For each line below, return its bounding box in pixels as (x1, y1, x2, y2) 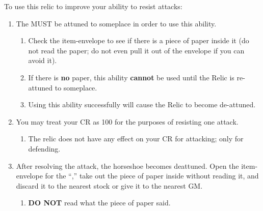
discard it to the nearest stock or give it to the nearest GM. (16, 180, 203, 191)
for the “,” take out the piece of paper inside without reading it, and (45, 170, 259, 181)
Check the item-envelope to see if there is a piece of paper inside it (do (28, 35, 249, 46)
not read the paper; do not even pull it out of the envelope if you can (28, 45, 245, 55)
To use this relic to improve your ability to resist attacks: (4, 1, 182, 11)
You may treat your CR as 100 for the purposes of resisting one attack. (16, 116, 239, 127)
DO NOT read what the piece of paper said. (28, 197, 171, 208)
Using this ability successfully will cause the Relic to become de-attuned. (28, 99, 256, 110)
